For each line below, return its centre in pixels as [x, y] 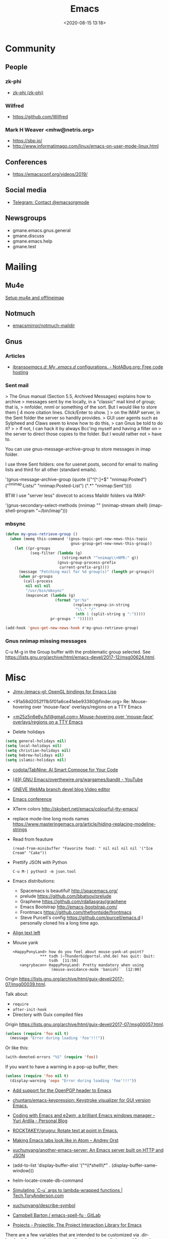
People [16, 67]
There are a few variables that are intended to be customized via [72, 1234]
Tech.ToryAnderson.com [38, 1196]
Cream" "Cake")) [30, 853]
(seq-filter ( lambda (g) [56, 553]
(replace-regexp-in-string [101, 605]
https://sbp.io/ [27, 141]
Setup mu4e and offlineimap [35, 297]
